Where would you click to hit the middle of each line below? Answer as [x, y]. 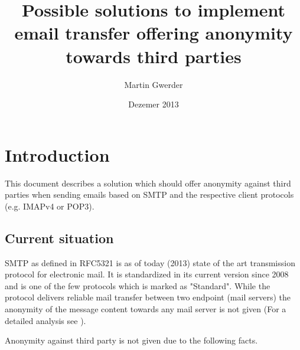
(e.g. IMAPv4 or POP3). [50, 206]
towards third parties [154, 56]
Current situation [59, 238]
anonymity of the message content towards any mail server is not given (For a [146, 308]
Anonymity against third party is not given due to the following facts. [131, 340]
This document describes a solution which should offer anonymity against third [148, 183]
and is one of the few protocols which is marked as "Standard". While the [138, 285]
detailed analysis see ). [45, 320]
